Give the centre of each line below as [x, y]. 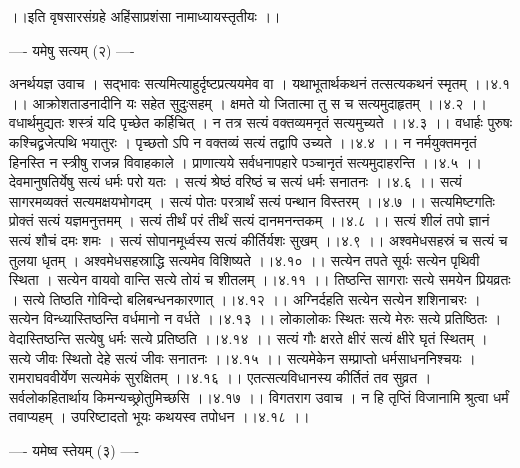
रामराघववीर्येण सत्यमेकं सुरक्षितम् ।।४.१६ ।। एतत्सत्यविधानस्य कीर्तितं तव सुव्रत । [220, 377]
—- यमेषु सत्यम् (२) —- [72, 49]
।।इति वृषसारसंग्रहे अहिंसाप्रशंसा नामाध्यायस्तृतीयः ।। [145, 16]
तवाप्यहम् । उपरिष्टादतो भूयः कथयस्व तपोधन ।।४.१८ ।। [159, 416]
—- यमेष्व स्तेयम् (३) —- [74, 449]
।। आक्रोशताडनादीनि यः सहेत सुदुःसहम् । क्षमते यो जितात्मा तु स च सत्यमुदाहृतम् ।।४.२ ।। [248, 102]
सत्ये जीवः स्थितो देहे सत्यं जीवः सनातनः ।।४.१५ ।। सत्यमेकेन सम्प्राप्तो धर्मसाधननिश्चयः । [242, 357]
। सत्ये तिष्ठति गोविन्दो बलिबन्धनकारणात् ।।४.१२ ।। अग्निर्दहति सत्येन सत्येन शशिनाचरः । [245, 298]
